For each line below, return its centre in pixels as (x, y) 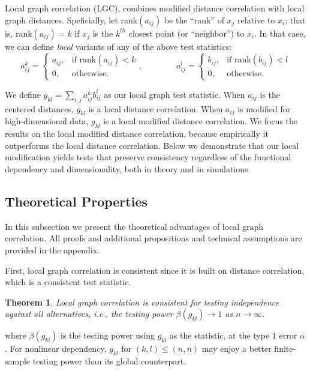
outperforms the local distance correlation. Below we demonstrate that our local (152, 145)
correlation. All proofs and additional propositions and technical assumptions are (154, 238)
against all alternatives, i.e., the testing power (89, 314)
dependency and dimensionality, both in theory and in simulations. (128, 168)
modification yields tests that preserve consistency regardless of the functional (148, 157)
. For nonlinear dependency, (56, 348)
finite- (285, 348)
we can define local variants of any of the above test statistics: (118, 46)
